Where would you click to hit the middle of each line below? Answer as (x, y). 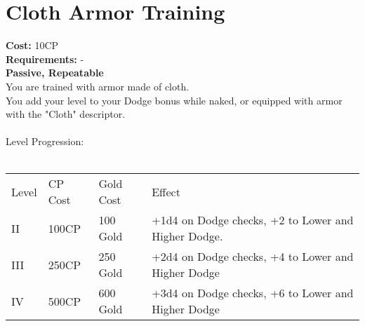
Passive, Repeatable (55, 73)
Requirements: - (45, 59)
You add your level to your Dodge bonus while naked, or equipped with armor (174, 100)
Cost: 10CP (32, 45)
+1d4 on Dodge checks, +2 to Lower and (253, 220)
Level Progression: (45, 141)
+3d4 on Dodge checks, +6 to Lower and (253, 293)
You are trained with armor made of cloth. (98, 86)
